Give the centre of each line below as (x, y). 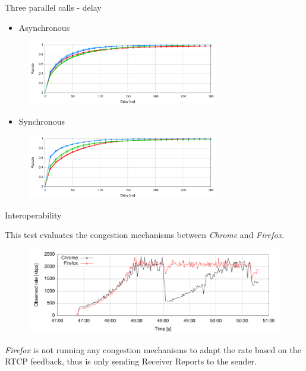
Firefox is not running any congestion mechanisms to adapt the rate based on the (153, 349)
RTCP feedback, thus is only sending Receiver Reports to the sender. (131, 361)
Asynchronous (44, 27)
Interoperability (33, 215)
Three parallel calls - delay (53, 7)
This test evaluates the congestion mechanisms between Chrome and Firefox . (145, 235)
